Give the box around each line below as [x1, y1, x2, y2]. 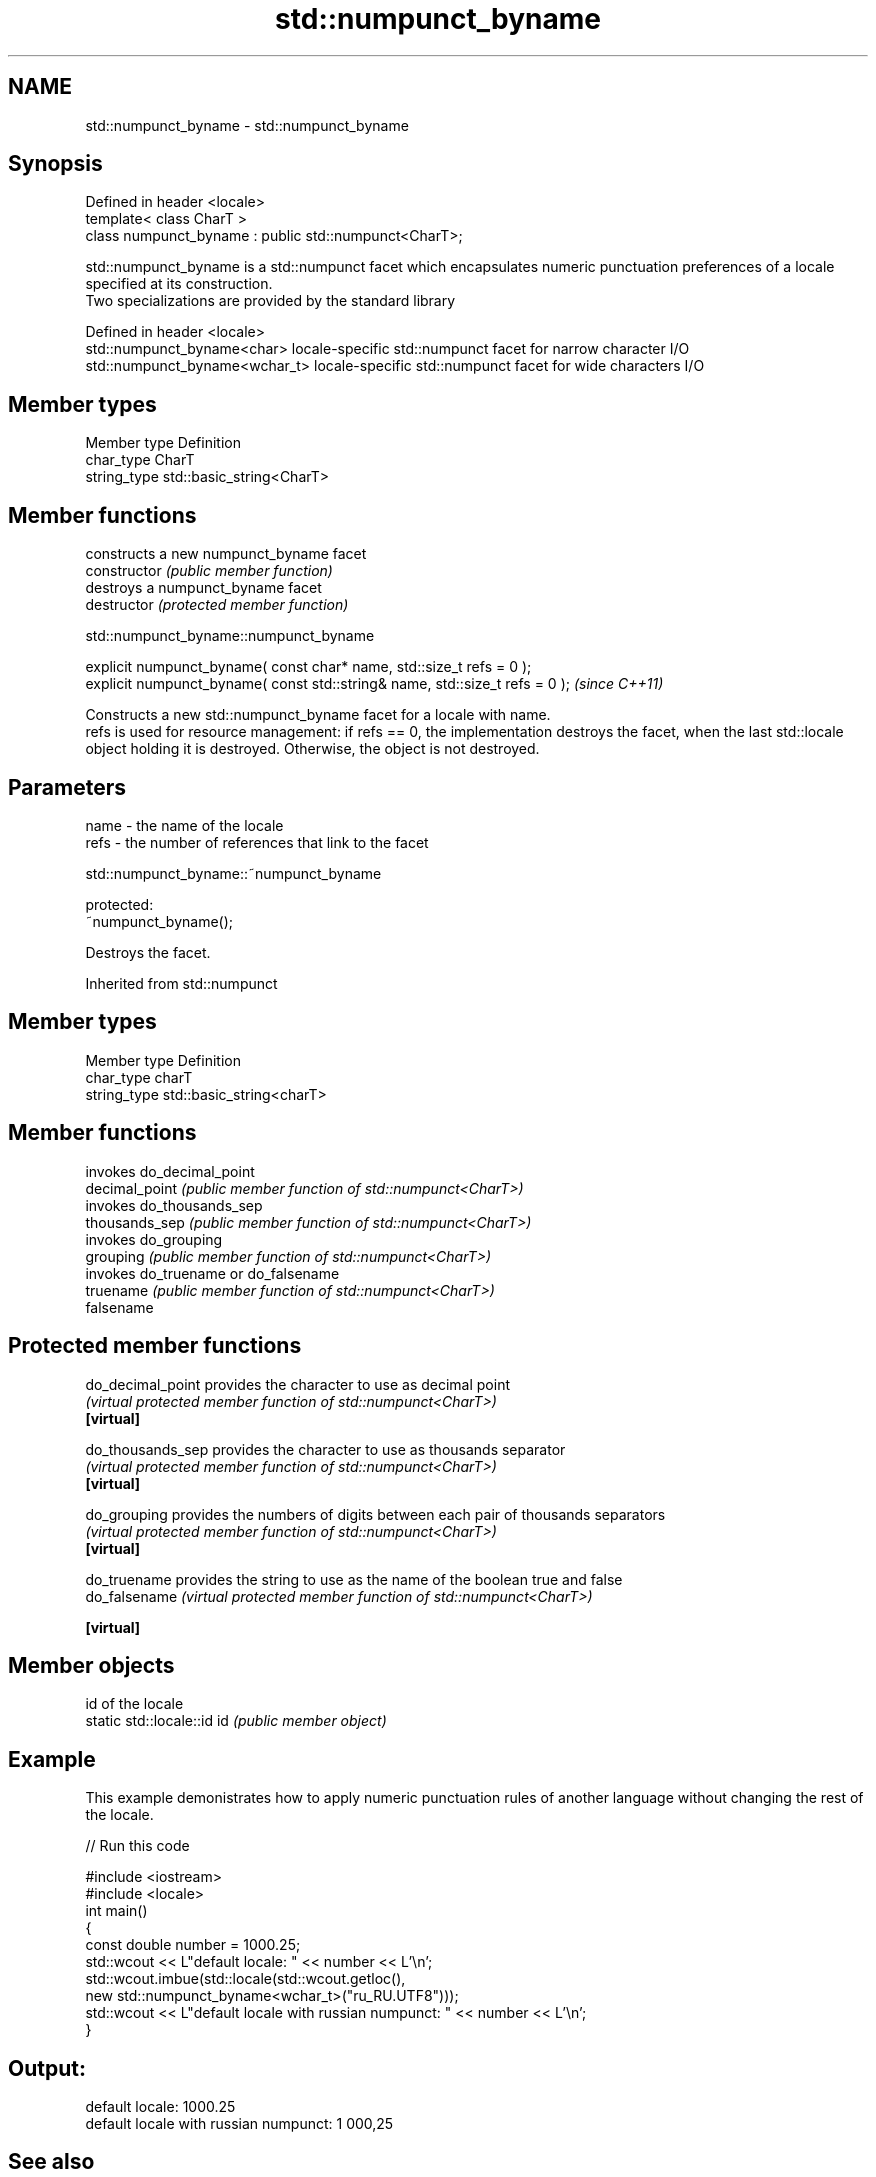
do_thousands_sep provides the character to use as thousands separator [85, 1440, 566, 1458]
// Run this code [85, 1837, 190, 1855]
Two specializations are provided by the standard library [85, 292, 456, 310]
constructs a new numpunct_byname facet [85, 545, 367, 563]
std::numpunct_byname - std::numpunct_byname [85, 116, 409, 134]
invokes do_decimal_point [85, 1162, 255, 1180]
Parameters [8, 774, 126, 800]
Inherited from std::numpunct [85, 974, 278, 992]
